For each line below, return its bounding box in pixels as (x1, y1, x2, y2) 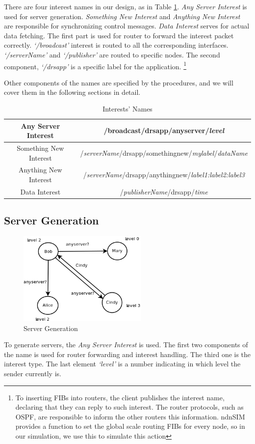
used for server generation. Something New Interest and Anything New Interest (4, 11, 240, 21)
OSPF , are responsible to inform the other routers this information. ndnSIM (15, 411, 245, 421)
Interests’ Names (102, 104, 153, 113)
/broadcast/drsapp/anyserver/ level (103, 125, 225, 136)
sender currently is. (4, 368, 61, 378)
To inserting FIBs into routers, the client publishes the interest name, (15, 392, 225, 402)
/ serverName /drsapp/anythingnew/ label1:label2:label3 (83, 169, 245, 180)
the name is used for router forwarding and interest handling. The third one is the (4, 349, 251, 359)
